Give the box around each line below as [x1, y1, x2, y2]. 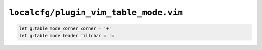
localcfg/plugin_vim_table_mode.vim [9, 7, 183, 18]
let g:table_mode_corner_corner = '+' [19, 26, 112, 31]
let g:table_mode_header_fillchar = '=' [19, 33, 116, 38]
